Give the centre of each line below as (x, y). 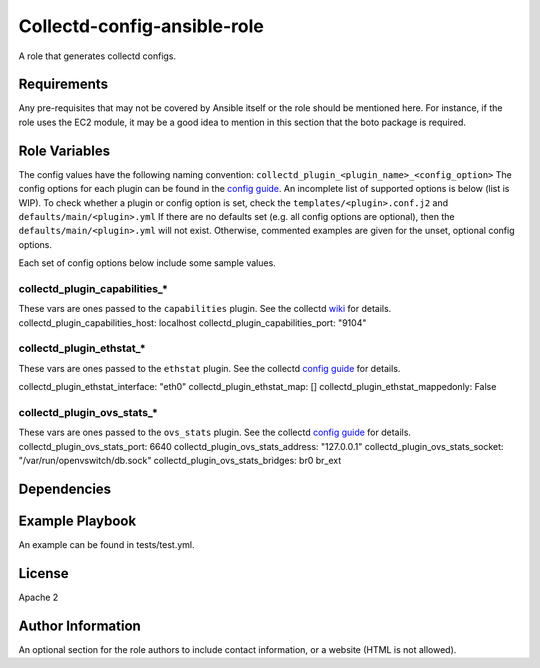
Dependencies (65, 488)
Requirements (63, 84)
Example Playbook (77, 520)
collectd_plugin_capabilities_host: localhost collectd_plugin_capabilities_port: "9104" (192, 322)
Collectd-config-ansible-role (141, 26)
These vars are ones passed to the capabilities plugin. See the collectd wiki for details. (205, 309)
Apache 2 (38, 597)
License (43, 573)
